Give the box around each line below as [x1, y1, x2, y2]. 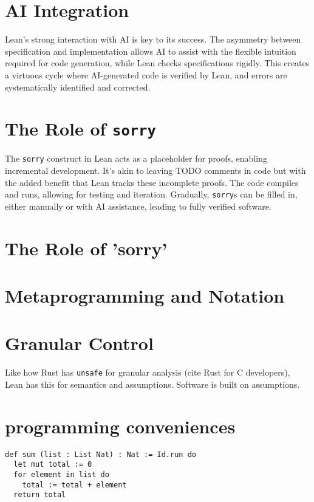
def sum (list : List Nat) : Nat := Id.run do [5, 450, 196, 459]
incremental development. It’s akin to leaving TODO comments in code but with [5, 164, 306, 176]
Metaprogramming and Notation [5, 283, 285, 308]
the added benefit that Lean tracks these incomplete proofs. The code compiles [5, 176, 299, 188]
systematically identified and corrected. [5, 80, 151, 93]
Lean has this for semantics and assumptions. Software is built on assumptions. [5, 377, 300, 390]
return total [13, 490, 66, 500]
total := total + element [22, 480, 127, 489]
